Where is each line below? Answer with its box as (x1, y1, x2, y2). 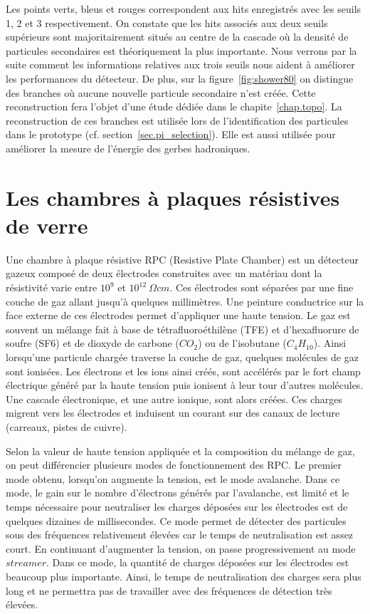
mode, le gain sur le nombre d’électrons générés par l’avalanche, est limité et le (6, 485, 349, 500)
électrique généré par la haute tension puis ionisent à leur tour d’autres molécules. (6, 378, 364, 392)
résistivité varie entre (6, 280, 97, 295)
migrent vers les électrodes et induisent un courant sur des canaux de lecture (6, 405, 340, 420)
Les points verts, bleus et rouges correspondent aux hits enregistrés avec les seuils (6, 1, 361, 16)
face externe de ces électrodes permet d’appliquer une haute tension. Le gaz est (6, 308, 351, 323)
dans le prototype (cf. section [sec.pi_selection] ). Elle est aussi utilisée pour (6, 127, 336, 142)
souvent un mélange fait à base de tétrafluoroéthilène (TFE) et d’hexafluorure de (6, 321, 359, 336)
